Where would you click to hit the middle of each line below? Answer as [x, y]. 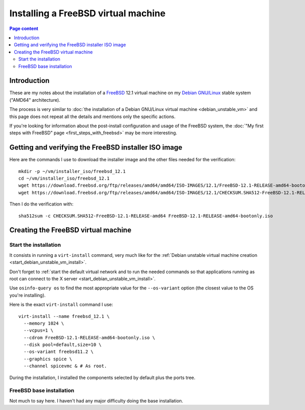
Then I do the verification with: [41, 204]
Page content [24, 28]
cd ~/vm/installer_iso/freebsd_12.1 [64, 179]
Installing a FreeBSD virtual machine [87, 13]
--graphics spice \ [48, 359]
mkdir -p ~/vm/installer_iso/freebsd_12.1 [72, 171]
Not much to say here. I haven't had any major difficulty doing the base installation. [96, 401]
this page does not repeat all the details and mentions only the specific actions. [92, 116]
